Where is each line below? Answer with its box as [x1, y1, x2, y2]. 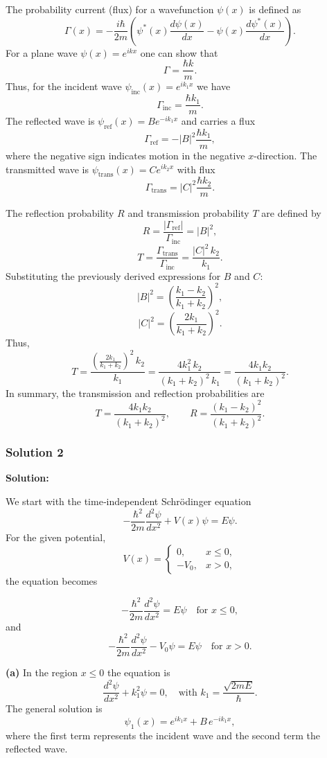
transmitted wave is [6, 161, 89, 176]
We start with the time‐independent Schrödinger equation [6, 493, 251, 508]
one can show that [140, 45, 218, 60]
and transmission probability [127, 206, 249, 220]
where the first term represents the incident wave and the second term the [6, 728, 320, 742]
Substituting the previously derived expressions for [6, 268, 221, 283]
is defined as [249, 2, 301, 16]
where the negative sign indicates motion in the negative [6, 148, 245, 162]
